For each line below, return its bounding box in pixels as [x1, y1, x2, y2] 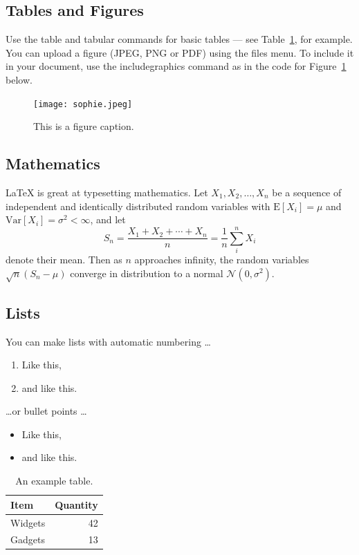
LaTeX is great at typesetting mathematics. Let [6, 185, 208, 200]
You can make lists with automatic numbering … [6, 334, 211, 348]
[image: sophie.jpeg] [33, 99, 133, 109]
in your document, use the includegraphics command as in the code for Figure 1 [6, 59, 347, 73]
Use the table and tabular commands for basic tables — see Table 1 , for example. [6, 32, 353, 46]
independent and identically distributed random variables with [6, 198, 270, 213]
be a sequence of [272, 185, 342, 200]
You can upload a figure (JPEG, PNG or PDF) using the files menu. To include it [6, 45, 354, 59]
